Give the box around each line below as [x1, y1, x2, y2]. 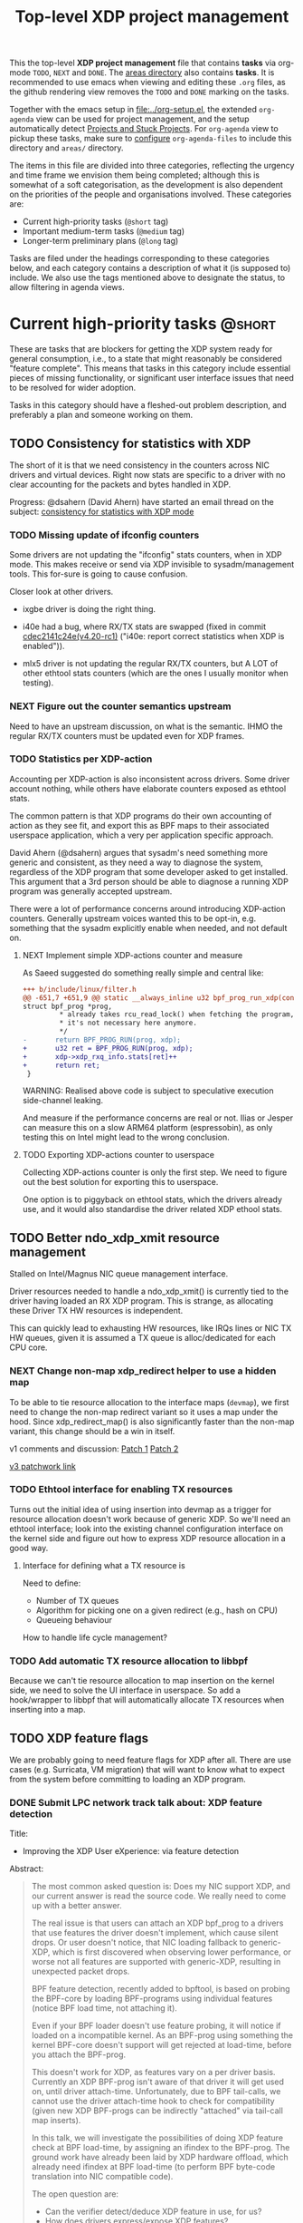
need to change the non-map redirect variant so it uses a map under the [9, 1406, 279, 1417]
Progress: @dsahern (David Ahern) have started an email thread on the [9, 496, 274, 507]
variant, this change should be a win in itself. [9, 1425, 175, 1436]
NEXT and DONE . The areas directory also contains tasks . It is [52, 67, 275, 78]
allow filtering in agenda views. [9, 282, 125, 293]
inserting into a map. [9, 1704, 86, 1715]
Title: [9, 1829, 29, 1840]
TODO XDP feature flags [9, 1730, 149, 1746]
